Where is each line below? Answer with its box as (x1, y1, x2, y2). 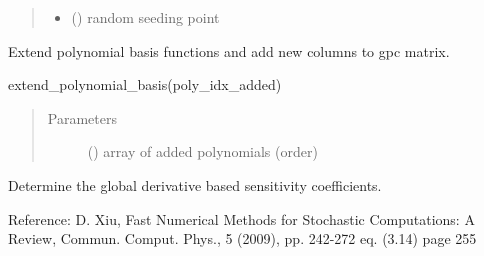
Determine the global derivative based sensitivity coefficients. (8, 174, 382, 195)
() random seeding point (71, 7, 220, 27)
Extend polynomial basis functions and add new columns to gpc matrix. (8, 40, 450, 61)
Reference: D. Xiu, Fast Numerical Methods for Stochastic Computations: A (8, 208, 475, 229)
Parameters (47, 107, 117, 128)
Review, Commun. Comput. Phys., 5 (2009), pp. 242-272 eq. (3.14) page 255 (8, 228, 477, 249)
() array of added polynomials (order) (87, 141, 318, 162)
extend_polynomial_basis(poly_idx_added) (8, 74, 282, 95)
